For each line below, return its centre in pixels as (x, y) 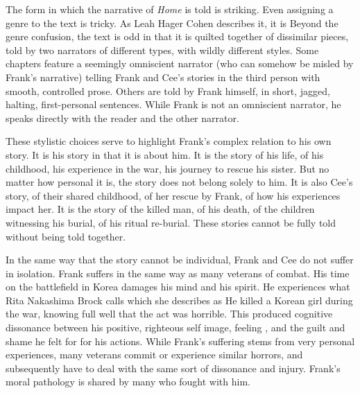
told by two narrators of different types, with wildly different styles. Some (162, 50)
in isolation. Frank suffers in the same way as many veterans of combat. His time (178, 273)
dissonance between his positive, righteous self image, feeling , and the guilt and (175, 327)
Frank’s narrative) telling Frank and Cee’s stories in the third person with (163, 77)
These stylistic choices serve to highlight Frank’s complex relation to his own (169, 141)
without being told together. (66, 236)
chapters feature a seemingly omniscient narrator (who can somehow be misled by (180, 63)
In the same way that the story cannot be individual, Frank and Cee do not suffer (180, 260)
